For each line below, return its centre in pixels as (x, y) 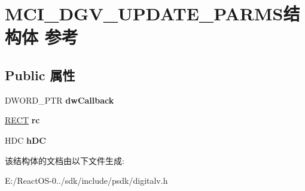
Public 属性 (40, 75)
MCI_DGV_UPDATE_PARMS (144, 13)
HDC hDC (25, 140)
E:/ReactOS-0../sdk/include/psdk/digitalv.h (86, 181)
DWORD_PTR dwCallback (60, 100)
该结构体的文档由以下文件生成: (65, 160)
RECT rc (22, 120)
